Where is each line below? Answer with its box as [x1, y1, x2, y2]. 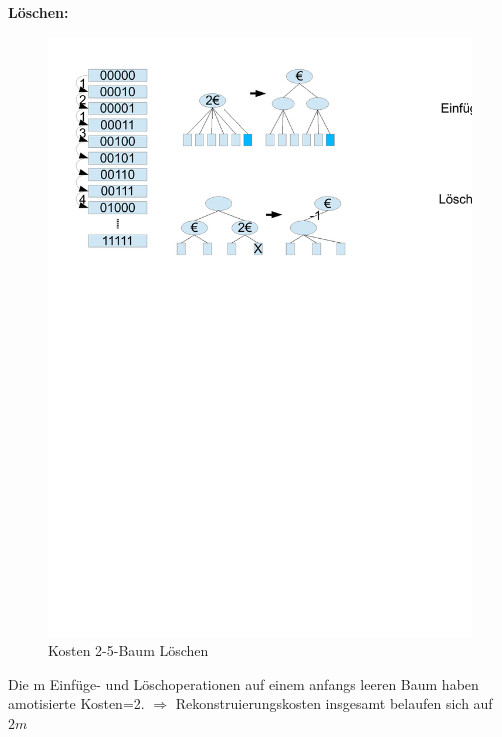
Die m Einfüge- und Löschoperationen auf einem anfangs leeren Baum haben [8, 673, 479, 694]
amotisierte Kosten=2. [8, 693, 145, 714]
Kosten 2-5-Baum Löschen [48, 640, 209, 661]
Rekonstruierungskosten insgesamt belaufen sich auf [175, 693, 493, 714]
